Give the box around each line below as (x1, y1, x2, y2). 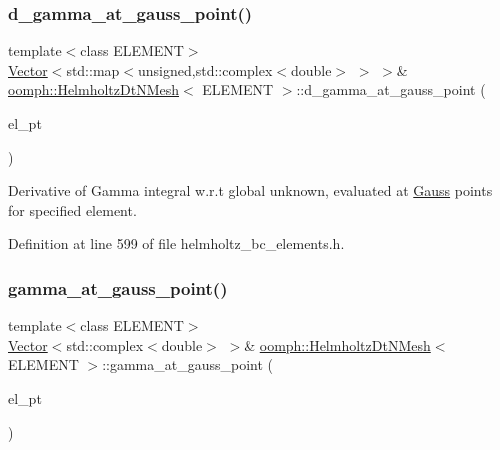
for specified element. (8, 199, 137, 220)
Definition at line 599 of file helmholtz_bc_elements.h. (8, 233, 345, 254)
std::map (66, 59, 120, 80)
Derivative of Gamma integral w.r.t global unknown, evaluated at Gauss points (8, 180, 493, 201)
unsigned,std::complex (138, 59, 273, 80)
